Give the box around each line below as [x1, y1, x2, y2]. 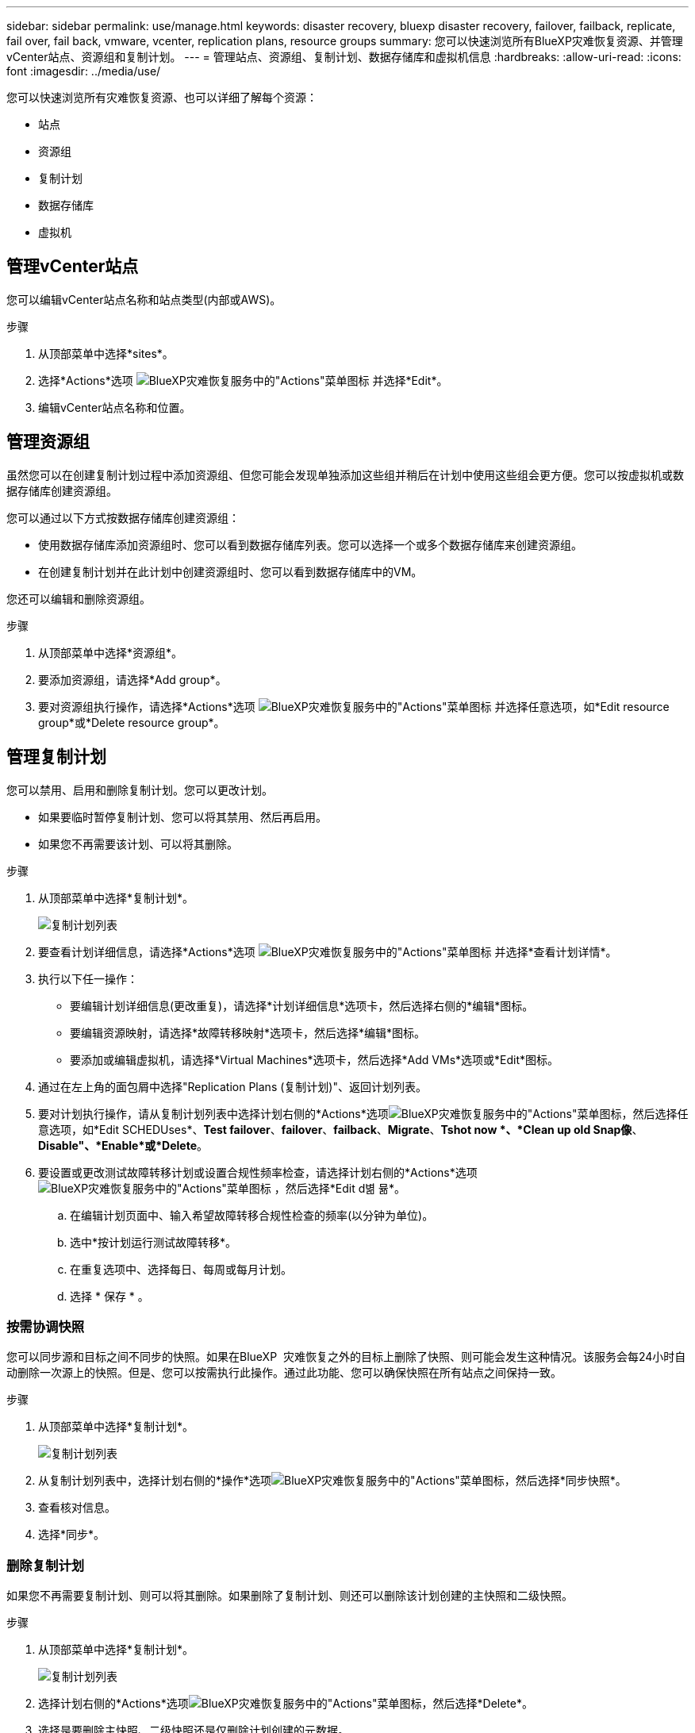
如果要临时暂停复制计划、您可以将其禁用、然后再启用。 [38, 809, 327, 824]
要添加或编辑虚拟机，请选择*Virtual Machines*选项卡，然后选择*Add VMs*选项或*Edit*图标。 [70, 1052, 559, 1066]
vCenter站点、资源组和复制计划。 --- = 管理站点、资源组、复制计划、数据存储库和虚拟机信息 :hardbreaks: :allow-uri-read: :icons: [6, 50, 682, 63]
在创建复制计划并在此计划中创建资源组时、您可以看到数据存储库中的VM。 [38, 564, 423, 578]
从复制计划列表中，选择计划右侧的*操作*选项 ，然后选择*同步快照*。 [38, 1474, 627, 1488]
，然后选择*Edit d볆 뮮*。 [274, 1181, 405, 1195]
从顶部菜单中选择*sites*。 [38, 346, 174, 360]
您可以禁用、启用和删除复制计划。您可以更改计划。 [6, 782, 273, 797]
